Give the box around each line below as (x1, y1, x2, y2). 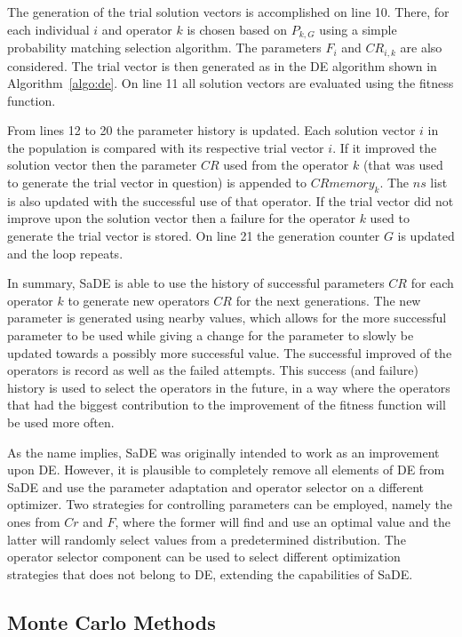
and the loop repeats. (7, 243, 123, 262)
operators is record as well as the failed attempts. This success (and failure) (7, 361, 418, 379)
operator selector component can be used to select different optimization (7, 547, 401, 566)
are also (400, 38, 442, 57)
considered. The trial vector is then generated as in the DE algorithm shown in (7, 56, 437, 75)
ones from (7, 512, 60, 530)
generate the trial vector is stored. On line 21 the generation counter (7, 227, 380, 245)
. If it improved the (332, 138, 437, 156)
